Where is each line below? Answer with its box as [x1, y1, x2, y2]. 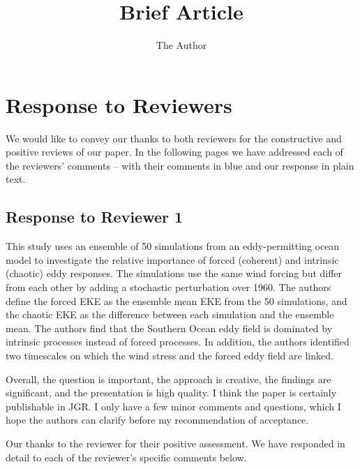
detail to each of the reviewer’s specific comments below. [6, 449, 247, 464]
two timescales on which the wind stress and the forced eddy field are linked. [6, 348, 333, 362]
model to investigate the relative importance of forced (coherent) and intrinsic [6, 252, 339, 267]
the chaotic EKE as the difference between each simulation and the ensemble [6, 307, 334, 322]
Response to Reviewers [6, 90, 232, 119]
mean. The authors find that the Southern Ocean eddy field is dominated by [6, 320, 333, 335]
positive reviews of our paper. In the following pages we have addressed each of [6, 144, 343, 159]
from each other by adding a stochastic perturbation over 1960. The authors [6, 280, 331, 295]
